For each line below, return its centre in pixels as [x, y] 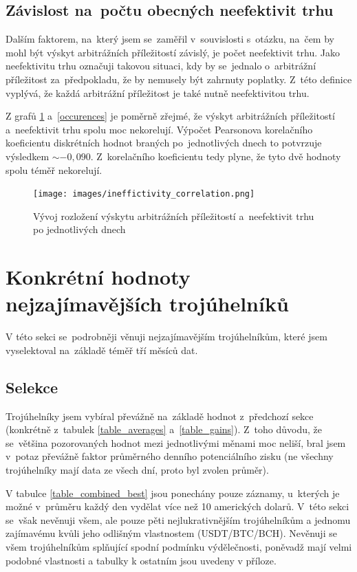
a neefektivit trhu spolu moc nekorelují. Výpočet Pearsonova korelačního [159, 129]
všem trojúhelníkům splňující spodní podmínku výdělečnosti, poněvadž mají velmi [179, 547]
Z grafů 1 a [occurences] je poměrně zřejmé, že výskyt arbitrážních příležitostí [170, 116]
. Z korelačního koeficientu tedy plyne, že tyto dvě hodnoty [216, 156]
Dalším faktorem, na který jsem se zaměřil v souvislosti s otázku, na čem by [170, 39]
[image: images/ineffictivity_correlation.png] [144, 194]
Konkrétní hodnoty [98, 277]
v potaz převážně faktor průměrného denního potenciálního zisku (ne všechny [170, 456]
